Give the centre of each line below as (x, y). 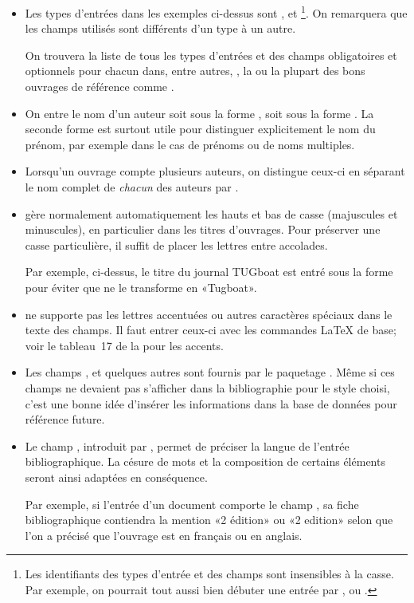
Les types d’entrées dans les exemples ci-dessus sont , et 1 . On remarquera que (216, 12)
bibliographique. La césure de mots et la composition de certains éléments (205, 461)
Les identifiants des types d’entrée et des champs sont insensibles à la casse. (209, 574)
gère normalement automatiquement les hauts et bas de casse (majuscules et (211, 213)
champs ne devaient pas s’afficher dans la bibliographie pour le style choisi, (207, 387)
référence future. (65, 419)
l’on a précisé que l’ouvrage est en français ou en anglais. (164, 535)
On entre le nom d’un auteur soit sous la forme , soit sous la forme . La (199, 113)
